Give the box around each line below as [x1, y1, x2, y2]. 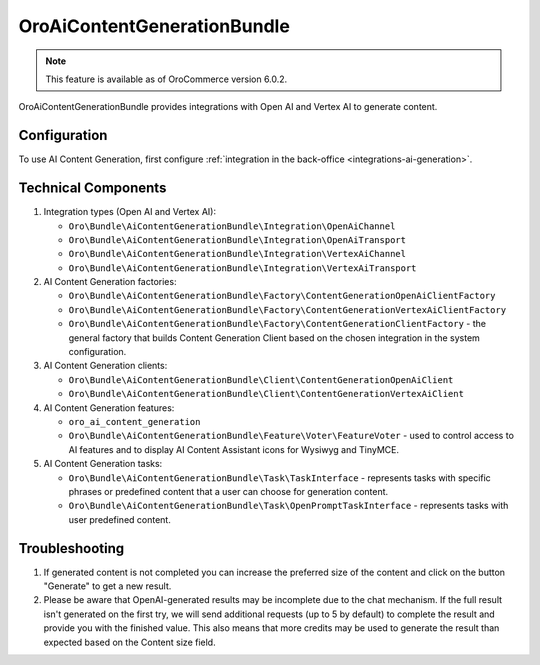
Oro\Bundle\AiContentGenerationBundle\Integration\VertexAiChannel [68, 248, 407, 260]
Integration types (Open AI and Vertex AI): [43, 206, 217, 218]
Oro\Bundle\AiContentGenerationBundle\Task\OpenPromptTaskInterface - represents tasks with [68, 500, 509, 512]
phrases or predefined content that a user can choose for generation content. [68, 485, 389, 497]
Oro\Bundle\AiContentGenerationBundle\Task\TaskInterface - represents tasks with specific [68, 471, 492, 484]
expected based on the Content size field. [43, 636, 216, 648]
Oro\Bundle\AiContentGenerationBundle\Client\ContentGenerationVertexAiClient [68, 388, 465, 400]
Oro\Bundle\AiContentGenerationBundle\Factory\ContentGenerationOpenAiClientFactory [68, 290, 496, 302]
